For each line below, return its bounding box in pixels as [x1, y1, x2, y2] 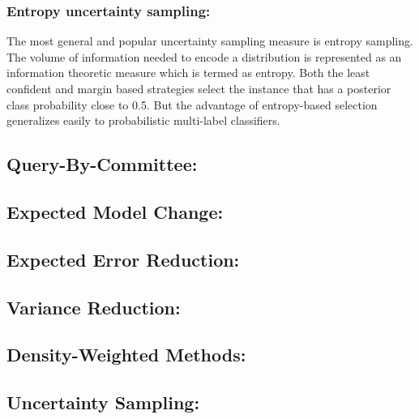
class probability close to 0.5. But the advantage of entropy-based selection [6, 96, 378, 113]
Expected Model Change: [6, 199, 224, 224]
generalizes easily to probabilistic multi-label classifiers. [6, 112, 280, 129]
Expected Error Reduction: [6, 246, 240, 271]
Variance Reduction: [6, 294, 181, 319]
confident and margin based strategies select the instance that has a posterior [6, 80, 391, 96]
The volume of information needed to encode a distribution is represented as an [6, 48, 402, 65]
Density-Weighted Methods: [6, 342, 246, 367]
